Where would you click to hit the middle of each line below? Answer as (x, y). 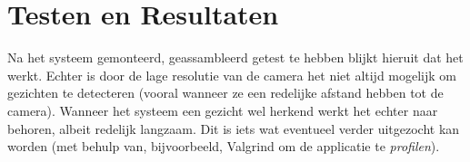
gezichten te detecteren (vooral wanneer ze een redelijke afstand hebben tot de (225, 93)
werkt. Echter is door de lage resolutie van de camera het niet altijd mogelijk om (232, 75)
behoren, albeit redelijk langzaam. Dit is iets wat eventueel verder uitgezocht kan (234, 128)
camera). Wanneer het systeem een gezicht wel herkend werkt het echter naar (223, 110)
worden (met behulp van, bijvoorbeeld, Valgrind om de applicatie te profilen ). (224, 146)
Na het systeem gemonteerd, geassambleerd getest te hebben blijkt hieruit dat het (235, 57)
